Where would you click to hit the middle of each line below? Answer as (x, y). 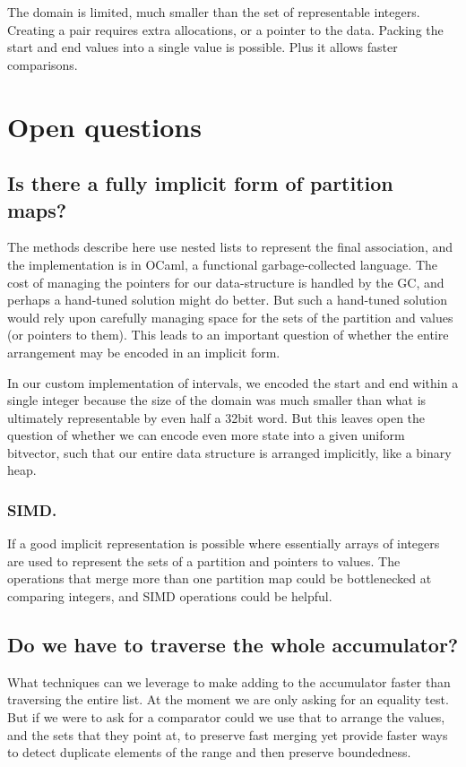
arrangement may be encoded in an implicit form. (144, 352)
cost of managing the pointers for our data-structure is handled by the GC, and (226, 282)
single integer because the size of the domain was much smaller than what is (217, 400)
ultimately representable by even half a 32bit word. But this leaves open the (216, 417)
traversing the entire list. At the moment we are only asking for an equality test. (228, 699)
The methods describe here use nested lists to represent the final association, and (230, 247)
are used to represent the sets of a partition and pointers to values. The (204, 560)
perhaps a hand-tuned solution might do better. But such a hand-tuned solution (228, 300)
